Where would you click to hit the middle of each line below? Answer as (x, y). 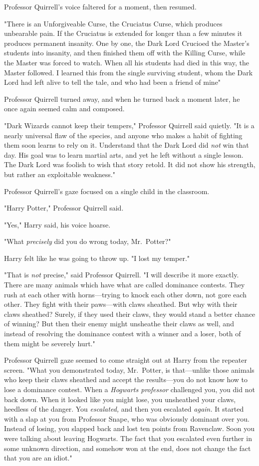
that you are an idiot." (38, 458)
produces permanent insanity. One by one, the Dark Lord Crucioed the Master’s (127, 43)
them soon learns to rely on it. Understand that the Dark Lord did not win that (127, 145)
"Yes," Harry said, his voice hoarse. (57, 224)
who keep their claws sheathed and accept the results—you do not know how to (126, 379)
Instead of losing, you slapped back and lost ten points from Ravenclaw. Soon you (129, 428)
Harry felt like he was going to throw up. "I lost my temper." (97, 258)
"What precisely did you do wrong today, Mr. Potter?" (88, 241)
